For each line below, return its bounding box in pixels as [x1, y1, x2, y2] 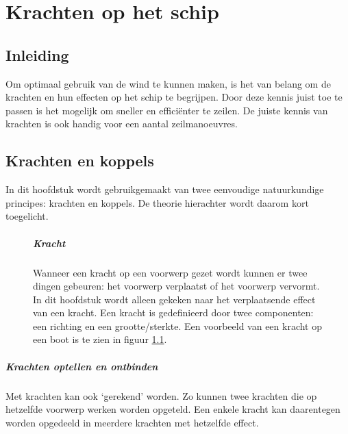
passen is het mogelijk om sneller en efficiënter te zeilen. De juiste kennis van [5, 103, 328, 117]
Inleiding [5, 44, 69, 65]
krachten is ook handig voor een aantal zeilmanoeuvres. [5, 116, 238, 131]
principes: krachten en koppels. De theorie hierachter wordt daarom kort [5, 195, 309, 209]
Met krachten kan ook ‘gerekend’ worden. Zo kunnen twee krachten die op [5, 388, 317, 403]
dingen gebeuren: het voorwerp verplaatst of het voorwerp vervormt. [33, 279, 320, 293]
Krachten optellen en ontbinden [5, 359, 158, 373]
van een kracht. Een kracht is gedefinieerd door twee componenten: [33, 305, 314, 320]
